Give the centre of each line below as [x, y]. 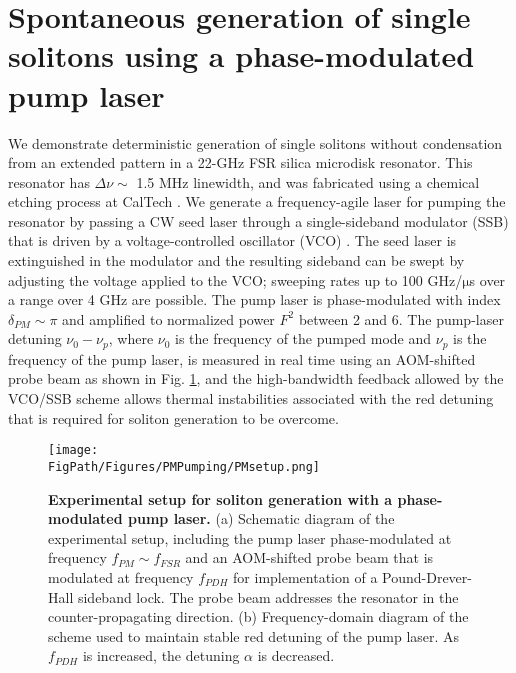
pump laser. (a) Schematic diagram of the [261, 518]
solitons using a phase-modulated [241, 55]
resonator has [49, 181]
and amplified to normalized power [168, 318]
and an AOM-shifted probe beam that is [309, 557]
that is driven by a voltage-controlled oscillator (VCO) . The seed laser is [232, 240]
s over [487, 279]
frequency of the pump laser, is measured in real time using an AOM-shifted [242, 358]
